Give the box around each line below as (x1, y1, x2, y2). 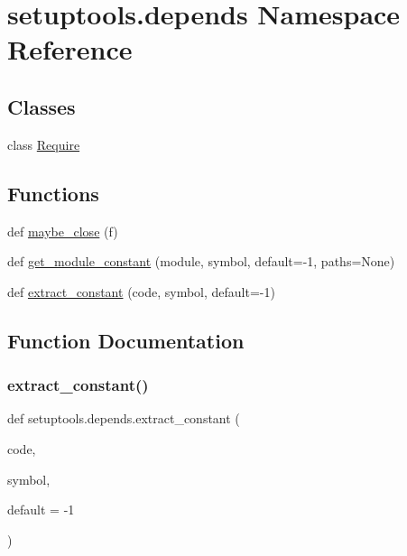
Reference (7, 31, 133, 68)
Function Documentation (7, 326, 245, 354)
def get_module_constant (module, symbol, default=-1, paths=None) (7, 252, 395, 271)
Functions (7, 179, 99, 207)
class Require (7, 134, 80, 153)
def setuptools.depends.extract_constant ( (7, 409, 240, 428)
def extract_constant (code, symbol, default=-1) (7, 282, 275, 301)
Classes (7, 92, 76, 120)
